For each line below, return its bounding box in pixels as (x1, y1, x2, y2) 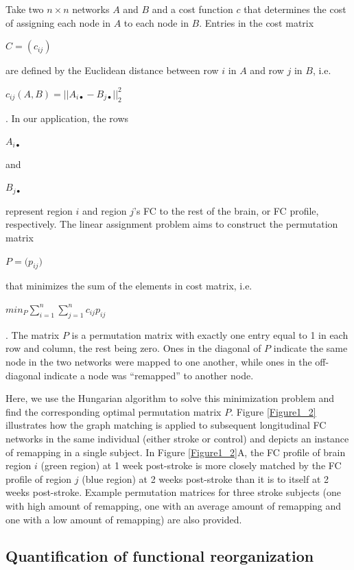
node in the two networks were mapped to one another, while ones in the (5, 354, 312, 368)
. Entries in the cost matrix (199, 15, 314, 29)
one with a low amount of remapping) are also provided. (5, 512, 242, 526)
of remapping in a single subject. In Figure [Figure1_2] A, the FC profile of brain (5, 444, 346, 459)
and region (82, 203, 127, 217)
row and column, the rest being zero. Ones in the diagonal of (5, 341, 261, 355)
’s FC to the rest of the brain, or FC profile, (134, 203, 319, 217)
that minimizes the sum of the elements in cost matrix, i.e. (5, 278, 252, 293)
